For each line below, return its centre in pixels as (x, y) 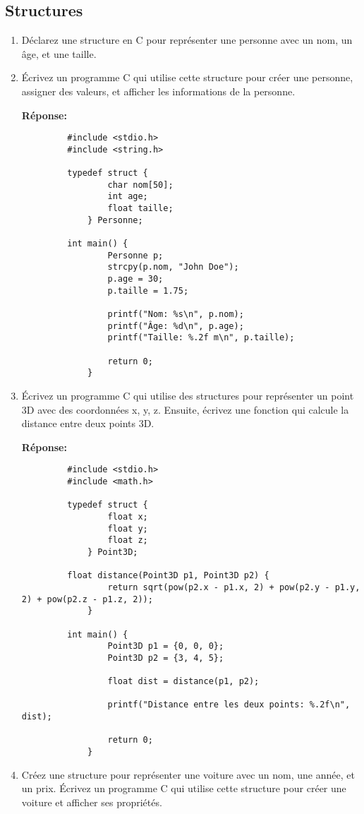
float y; (128, 528)
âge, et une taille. (59, 53)
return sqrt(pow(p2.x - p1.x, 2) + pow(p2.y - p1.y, (234, 587)
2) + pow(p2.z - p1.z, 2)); (87, 599)
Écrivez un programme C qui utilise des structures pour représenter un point (188, 395)
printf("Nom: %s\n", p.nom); (176, 315)
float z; (128, 540)
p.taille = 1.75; (148, 291)
